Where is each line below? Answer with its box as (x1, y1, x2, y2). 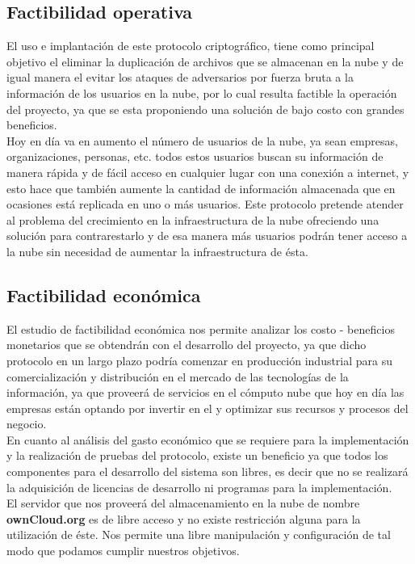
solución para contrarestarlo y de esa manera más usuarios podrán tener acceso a (6, 227, 408, 244)
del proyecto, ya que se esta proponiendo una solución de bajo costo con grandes (6, 100, 405, 117)
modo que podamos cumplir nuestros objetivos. (6, 542, 240, 559)
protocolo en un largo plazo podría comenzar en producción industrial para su (6, 351, 393, 368)
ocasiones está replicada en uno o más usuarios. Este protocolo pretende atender (6, 196, 404, 213)
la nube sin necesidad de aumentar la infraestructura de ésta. (6, 242, 308, 259)
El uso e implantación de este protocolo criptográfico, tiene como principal (6, 37, 375, 54)
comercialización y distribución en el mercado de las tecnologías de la (6, 368, 349, 385)
